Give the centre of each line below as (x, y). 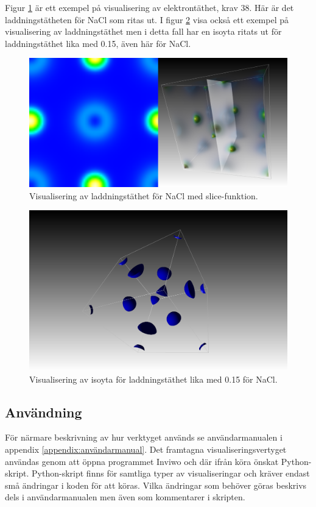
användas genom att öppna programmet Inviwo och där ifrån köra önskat (142, 461)
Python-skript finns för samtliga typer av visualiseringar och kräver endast (171, 473)
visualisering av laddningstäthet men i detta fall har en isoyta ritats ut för (143, 31)
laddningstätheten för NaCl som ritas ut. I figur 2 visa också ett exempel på (147, 19)
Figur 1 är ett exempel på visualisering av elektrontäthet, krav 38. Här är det (149, 7)
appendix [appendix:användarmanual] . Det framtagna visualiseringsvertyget (146, 449)
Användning (44, 412)
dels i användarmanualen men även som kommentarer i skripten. (125, 497)
